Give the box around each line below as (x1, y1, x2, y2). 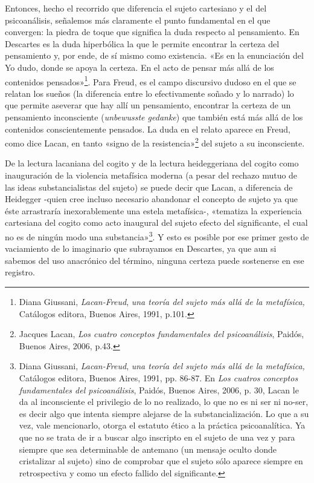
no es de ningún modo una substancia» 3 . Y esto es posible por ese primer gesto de (5, 229, 309, 243)
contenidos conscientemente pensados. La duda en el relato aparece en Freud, (5, 122, 290, 135)
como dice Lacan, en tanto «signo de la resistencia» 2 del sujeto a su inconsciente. (5, 135, 305, 149)
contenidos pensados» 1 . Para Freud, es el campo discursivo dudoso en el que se (5, 73, 296, 88)
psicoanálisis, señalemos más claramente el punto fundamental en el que (5, 13, 271, 26)
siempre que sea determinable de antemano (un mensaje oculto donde (19, 442, 277, 455)
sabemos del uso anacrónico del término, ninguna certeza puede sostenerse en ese (5, 254, 304, 266)
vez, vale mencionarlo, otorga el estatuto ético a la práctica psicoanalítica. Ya (19, 419, 306, 432)
